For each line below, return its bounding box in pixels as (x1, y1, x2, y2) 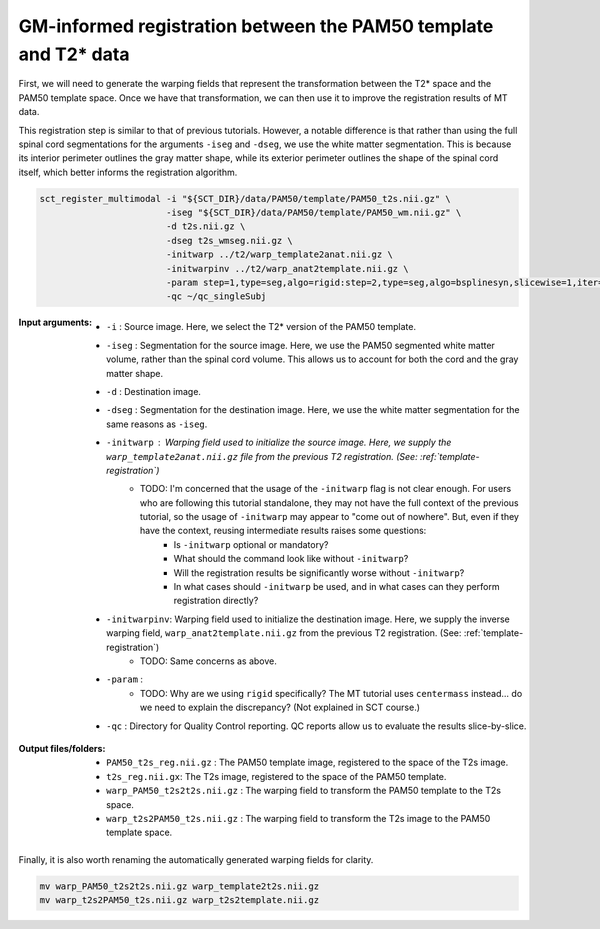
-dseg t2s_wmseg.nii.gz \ (165, 235, 294, 246)
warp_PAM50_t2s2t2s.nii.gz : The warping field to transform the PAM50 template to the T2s (106, 785, 502, 797)
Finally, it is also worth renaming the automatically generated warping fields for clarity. (18, 853, 374, 865)
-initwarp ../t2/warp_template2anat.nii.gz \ (165, 249, 394, 260)
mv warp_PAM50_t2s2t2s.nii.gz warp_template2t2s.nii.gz (39, 880, 320, 892)
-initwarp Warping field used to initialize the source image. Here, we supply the (106, 436, 452, 449)
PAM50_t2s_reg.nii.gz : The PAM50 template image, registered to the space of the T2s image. (106, 756, 509, 769)
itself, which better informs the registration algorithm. (18, 166, 238, 178)
